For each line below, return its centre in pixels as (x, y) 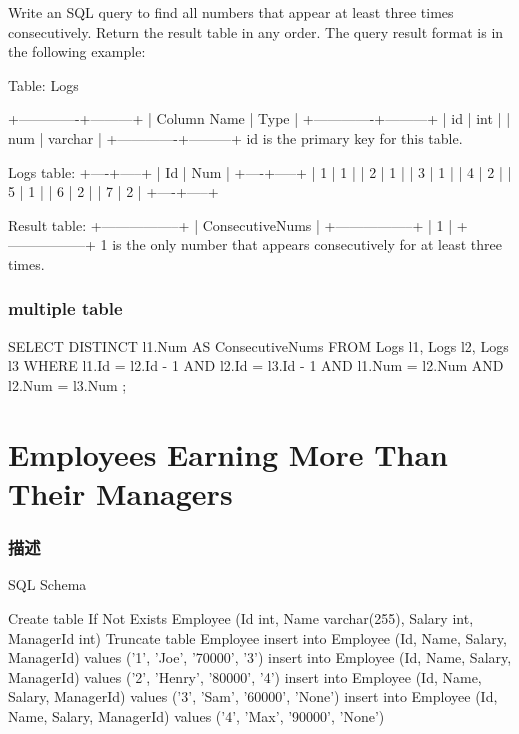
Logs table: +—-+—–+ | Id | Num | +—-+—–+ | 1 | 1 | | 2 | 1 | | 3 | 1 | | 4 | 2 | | (260, 171)
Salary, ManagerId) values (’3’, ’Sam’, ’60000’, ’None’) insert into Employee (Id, (253, 696)
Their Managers (120, 492)
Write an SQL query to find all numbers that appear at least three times (231, 12)
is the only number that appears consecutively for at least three (307, 244)
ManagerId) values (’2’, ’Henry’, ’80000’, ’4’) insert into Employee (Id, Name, (245, 676)
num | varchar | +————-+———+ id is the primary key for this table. (235, 137)
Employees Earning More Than (228, 453)
